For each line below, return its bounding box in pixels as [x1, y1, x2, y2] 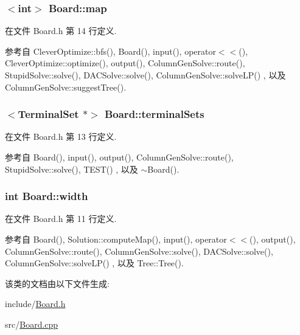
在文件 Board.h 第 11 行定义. [5, 212, 117, 225]
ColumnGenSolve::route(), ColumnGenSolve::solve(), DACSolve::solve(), [5, 244, 273, 257]
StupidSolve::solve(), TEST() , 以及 [5, 162, 138, 175]
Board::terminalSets [104, 106, 204, 122]
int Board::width [5, 188, 88, 204]
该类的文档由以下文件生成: [5, 277, 110, 289]
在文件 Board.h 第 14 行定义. [5, 24, 117, 37]
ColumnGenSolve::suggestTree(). [5, 80, 127, 93]
